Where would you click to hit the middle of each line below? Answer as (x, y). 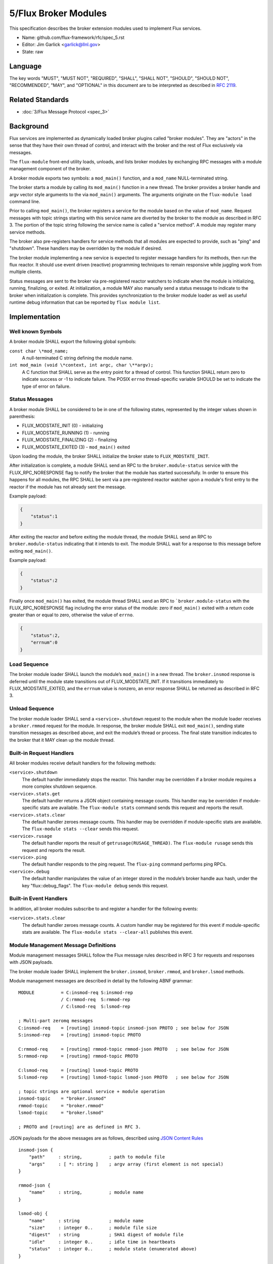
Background (29, 126)
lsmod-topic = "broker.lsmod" (61, 1113)
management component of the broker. (50, 169)
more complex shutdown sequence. (59, 787)
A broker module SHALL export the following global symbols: (73, 342)
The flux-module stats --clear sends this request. (80, 829)
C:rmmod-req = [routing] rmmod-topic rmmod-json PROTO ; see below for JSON (124, 1049)
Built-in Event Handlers (38, 898)
